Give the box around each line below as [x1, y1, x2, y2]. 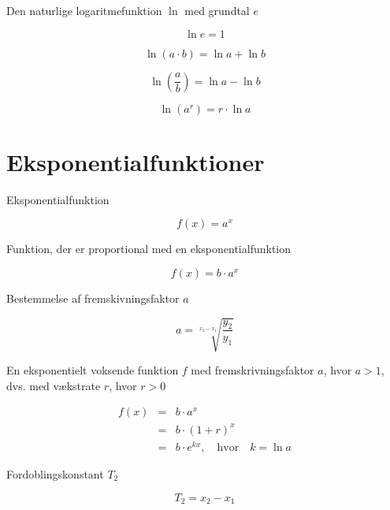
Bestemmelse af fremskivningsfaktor [6, 289, 180, 306]
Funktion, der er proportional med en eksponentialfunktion [6, 240, 292, 257]
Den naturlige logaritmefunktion [6, 2, 162, 18]
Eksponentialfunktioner [6, 145, 265, 177]
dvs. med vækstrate [6, 377, 101, 393]
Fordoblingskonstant [6, 465, 104, 482]
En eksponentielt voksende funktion [6, 362, 179, 378]
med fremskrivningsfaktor [191, 362, 314, 378]
